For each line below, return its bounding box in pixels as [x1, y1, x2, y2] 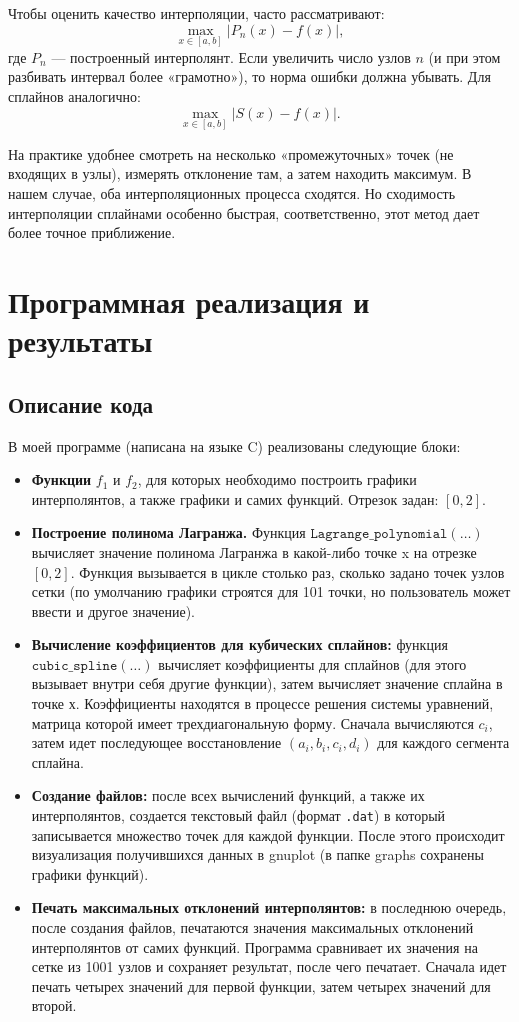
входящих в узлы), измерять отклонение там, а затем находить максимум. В [8, 163, 472, 184]
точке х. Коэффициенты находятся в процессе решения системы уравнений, [31, 693, 494, 714]
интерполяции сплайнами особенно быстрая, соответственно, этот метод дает [8, 202, 480, 223]
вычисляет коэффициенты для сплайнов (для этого [158, 653, 467, 674]
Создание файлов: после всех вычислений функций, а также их [31, 785, 425, 806]
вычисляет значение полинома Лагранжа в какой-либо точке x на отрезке [31, 541, 477, 562]
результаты [8, 320, 153, 361]
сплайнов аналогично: [8, 86, 141, 106]
